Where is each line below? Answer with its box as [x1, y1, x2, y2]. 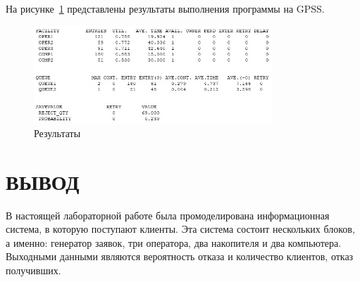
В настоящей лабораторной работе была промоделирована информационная [6, 207, 330, 222]
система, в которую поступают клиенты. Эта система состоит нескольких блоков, [6, 222, 355, 236]
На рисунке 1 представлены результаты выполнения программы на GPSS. [6, 1, 325, 15]
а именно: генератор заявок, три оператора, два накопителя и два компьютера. [6, 235, 342, 250]
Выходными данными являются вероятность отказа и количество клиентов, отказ [6, 249, 354, 264]
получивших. [6, 262, 61, 277]
